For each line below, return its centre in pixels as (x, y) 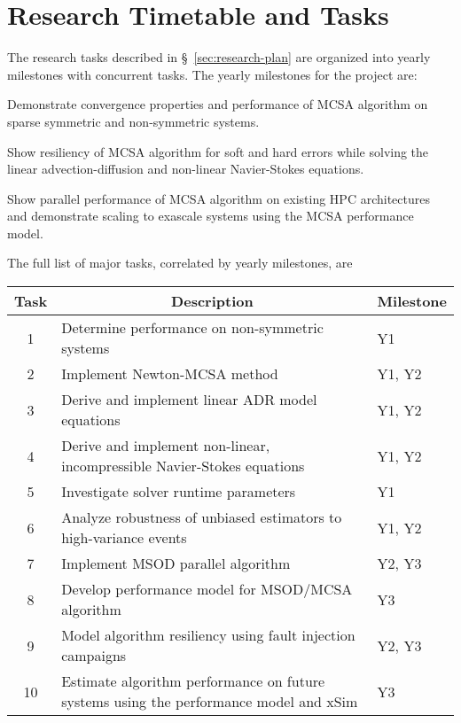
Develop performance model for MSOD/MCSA (207, 589)
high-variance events (124, 538)
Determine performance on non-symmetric (192, 328)
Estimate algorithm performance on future (193, 681)
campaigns (94, 656)
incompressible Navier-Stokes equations (183, 466)
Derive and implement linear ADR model (189, 400)
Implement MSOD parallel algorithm (176, 564)
